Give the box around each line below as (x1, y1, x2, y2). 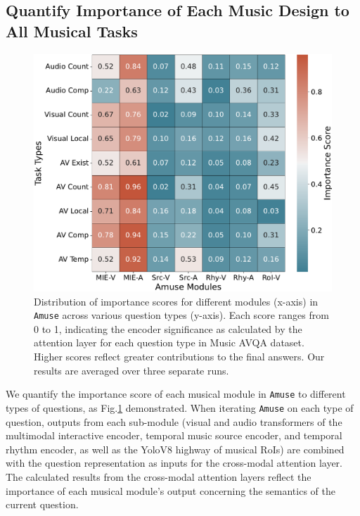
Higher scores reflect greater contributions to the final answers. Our (34, 349, 325, 364)
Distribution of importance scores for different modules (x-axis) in (34, 294, 319, 308)
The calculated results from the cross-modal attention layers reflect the (6, 469, 311, 484)
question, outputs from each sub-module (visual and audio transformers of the (6, 414, 342, 429)
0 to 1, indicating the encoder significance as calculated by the (34, 321, 302, 336)
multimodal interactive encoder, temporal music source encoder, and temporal (6, 428, 342, 443)
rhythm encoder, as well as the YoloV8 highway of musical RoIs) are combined (6, 441, 345, 456)
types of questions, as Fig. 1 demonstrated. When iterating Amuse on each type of (6, 400, 354, 415)
